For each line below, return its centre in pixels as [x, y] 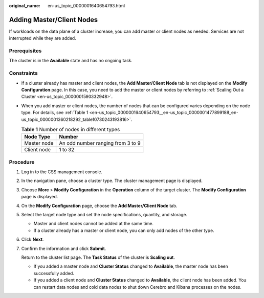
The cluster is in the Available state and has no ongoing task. [71, 61]
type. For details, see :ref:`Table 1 [55, 113]
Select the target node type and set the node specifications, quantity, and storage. [104, 215]
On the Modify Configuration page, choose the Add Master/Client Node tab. [99, 206]
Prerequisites [25, 51]
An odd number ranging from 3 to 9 [100, 143]
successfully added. [54, 273]
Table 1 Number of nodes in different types [71, 130]
